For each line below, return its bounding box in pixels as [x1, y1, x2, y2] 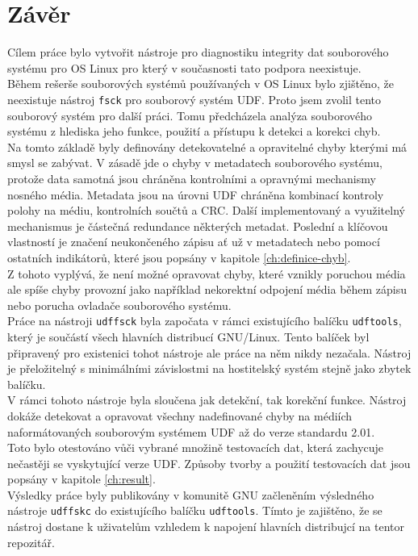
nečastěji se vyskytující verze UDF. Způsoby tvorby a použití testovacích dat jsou [7, 454, 411, 471]
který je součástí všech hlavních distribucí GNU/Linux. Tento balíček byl [7, 328, 370, 345]
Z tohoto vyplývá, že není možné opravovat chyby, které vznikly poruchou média [7, 265, 406, 282]
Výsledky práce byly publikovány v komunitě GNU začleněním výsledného [7, 486, 374, 503]
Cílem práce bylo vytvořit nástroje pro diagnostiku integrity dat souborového [7, 44, 389, 61]
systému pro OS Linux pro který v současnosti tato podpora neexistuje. [7, 59, 362, 76]
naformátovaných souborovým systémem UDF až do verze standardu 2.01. [7, 423, 375, 440]
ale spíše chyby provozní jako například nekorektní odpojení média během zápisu [7, 281, 408, 298]
